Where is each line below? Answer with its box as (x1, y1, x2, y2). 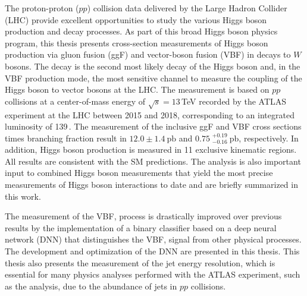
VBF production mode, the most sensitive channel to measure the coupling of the (5, 71, 302, 84)
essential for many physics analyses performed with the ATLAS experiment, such (5, 268, 300, 281)
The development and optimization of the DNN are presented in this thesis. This (5, 245, 300, 257)
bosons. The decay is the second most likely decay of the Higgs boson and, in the (5, 59, 300, 72)
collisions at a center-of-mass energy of (5, 95, 146, 107)
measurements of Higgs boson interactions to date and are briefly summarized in (5, 178, 298, 191)
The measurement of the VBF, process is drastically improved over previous (5, 210, 282, 222)
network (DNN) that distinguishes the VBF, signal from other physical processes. (5, 233, 302, 245)
